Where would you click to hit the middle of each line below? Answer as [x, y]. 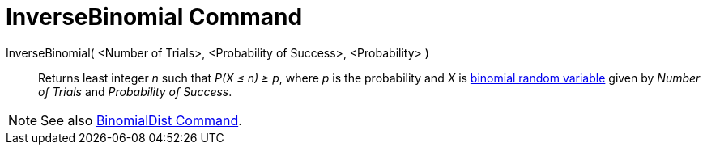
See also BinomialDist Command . [141, 120]
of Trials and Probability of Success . [135, 91]
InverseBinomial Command [154, 17]
